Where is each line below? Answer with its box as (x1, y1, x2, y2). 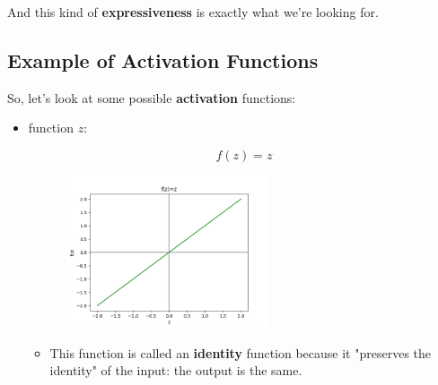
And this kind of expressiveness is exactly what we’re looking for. (7, 3, 379, 21)
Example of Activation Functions (7, 46, 319, 73)
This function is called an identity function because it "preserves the (49, 343, 432, 362)
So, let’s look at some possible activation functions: (7, 88, 296, 107)
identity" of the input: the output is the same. (49, 361, 302, 380)
